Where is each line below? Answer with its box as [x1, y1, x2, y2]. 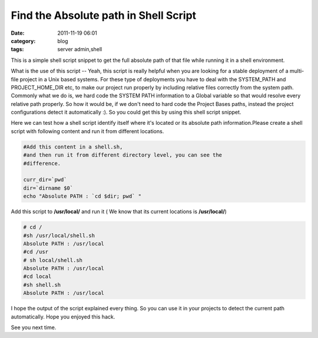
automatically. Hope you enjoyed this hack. [11, 313, 115, 320]
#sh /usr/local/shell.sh [23, 232, 95, 238]
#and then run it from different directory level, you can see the [23, 152, 223, 158]
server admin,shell [57, 46, 102, 53]
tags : [11, 46, 24, 53]
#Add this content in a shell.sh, [23, 143, 123, 150]
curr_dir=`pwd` [23, 177, 67, 183]
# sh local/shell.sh [23, 257, 82, 263]
